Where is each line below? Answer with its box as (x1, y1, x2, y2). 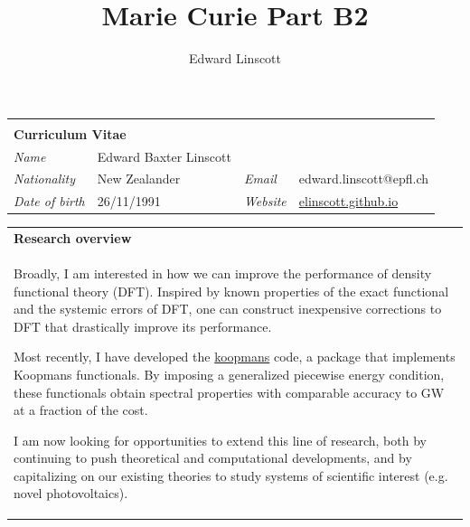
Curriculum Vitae (14, 124, 127, 143)
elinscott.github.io (298, 192, 399, 211)
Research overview (14, 229, 132, 248)
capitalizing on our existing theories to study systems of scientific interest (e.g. (14, 466, 448, 485)
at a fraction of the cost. (14, 400, 148, 419)
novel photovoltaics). (14, 484, 128, 503)
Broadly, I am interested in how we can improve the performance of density (14, 263, 432, 282)
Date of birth (14, 192, 85, 211)
